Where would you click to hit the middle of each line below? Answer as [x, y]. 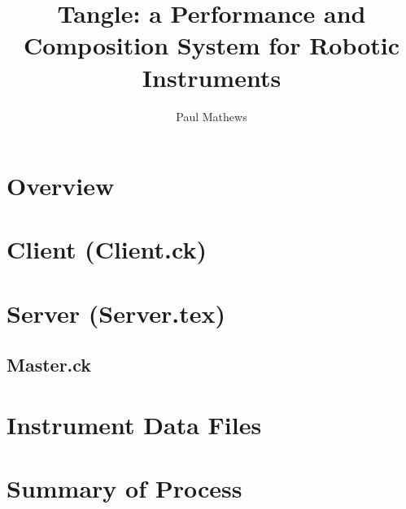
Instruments [212, 77]
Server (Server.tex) [116, 313]
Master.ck [49, 365]
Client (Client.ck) [107, 249]
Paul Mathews [212, 116]
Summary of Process [124, 488]
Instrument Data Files [134, 424]
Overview [61, 186]
